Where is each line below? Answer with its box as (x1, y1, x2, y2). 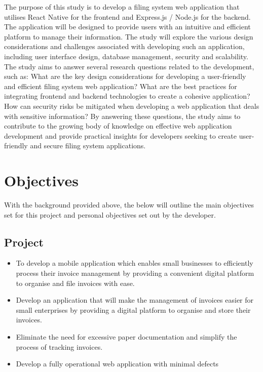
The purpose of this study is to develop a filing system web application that (4, 2, 240, 12)
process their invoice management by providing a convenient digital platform (16, 268, 254, 278)
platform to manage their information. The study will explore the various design (4, 31, 253, 42)
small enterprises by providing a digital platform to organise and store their (16, 304, 251, 315)
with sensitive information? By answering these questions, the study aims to (4, 110, 241, 121)
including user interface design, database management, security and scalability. (4, 51, 248, 61)
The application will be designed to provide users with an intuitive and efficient (4, 21, 251, 32)
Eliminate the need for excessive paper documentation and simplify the (16, 331, 237, 342)
